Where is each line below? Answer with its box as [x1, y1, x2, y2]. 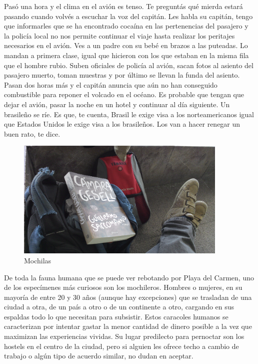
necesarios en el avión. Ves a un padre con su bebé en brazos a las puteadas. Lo [4, 40, 248, 51]
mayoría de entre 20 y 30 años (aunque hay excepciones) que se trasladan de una [4, 291, 252, 302]
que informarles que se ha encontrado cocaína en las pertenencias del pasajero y [4, 21, 248, 31]
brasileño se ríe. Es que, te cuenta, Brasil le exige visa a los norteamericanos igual [4, 109, 254, 119]
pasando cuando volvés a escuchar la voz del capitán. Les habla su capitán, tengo [4, 11, 253, 21]
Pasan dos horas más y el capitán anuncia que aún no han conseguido [4, 79, 217, 90]
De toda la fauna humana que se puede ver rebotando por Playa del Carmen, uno [4, 272, 254, 282]
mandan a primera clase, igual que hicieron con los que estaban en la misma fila [4, 50, 249, 60]
